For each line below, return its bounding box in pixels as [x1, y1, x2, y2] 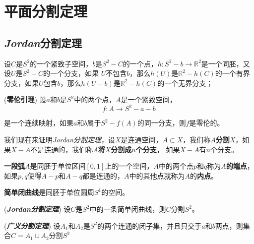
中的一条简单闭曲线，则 [89, 204, 166, 214]
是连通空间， [121, 134, 163, 145]
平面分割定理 [4, 1, 88, 21]
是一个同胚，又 [201, 58, 250, 68]
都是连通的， [82, 170, 125, 181]
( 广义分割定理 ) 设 [4, 220, 61, 231]
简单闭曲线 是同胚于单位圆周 [4, 187, 94, 197]
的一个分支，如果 [43, 68, 99, 78]
